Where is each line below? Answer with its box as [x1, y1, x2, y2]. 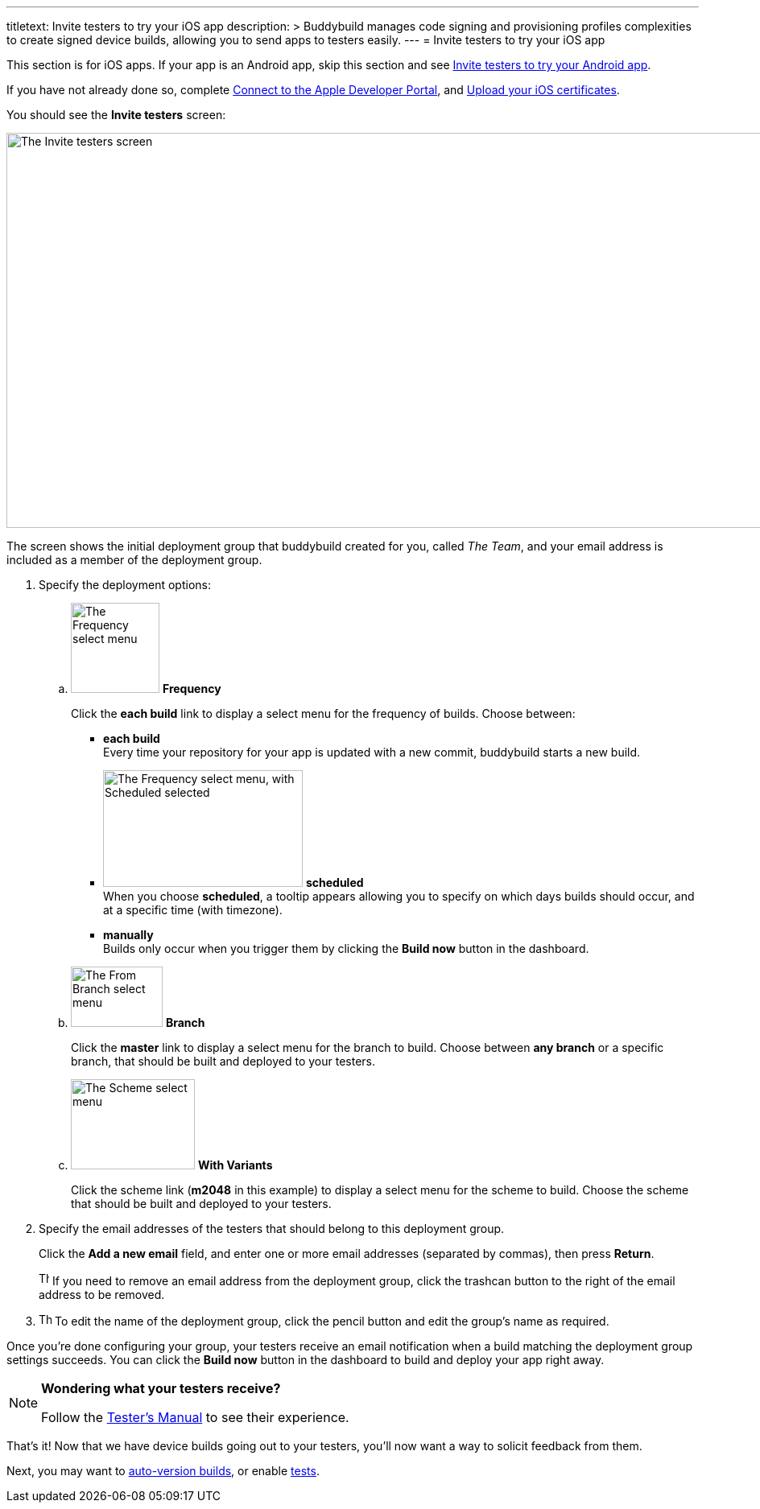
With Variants [197, 1158, 273, 1172]
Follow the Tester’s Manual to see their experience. [41, 1409, 349, 1425]
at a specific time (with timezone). [103, 903, 283, 917]
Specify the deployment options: [39, 578, 211, 592]
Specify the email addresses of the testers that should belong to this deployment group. [39, 1222, 505, 1235]
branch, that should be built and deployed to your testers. [71, 1054, 375, 1068]
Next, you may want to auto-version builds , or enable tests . [6, 1464, 320, 1478]
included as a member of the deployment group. [6, 553, 262, 567]
